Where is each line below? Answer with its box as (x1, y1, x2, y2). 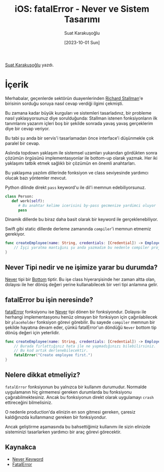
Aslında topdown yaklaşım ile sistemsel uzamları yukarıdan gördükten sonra (5, 149, 158, 155)
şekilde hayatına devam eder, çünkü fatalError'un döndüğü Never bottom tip (5, 324, 157, 330)
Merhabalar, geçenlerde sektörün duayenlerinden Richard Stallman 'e (5, 95, 143, 101)
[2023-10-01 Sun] (64, 39, 100, 45)
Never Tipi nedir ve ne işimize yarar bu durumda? (5, 263, 158, 272)
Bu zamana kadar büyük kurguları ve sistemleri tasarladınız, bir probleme (5, 110, 152, 116)
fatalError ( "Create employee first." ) (14, 353, 93, 358)
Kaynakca (5, 443, 37, 451)
